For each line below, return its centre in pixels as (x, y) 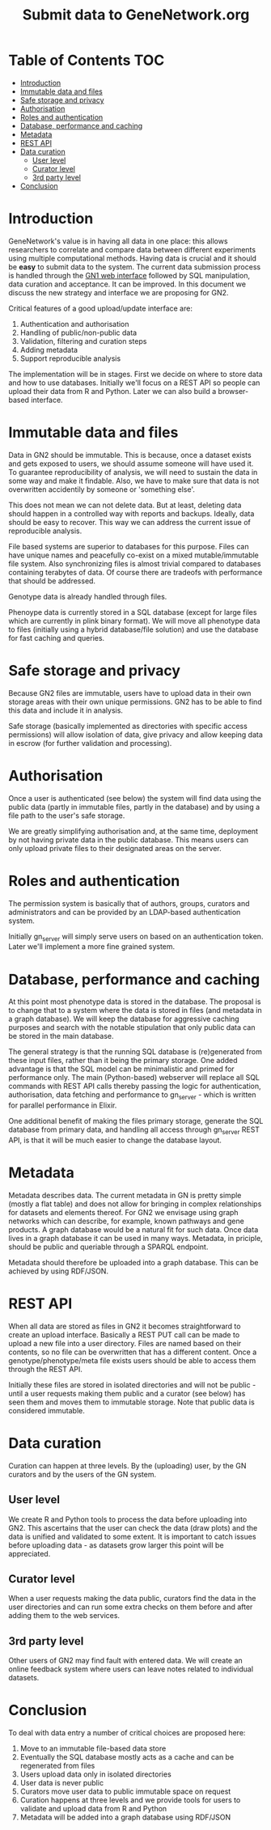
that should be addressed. (52, 581)
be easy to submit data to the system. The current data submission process (135, 267)
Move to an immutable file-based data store (93, 1748)
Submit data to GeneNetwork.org (136, 15)
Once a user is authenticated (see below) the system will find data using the (135, 798)
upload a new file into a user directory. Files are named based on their (125, 1343)
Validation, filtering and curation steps (83, 341)
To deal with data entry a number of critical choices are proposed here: (127, 1733)
